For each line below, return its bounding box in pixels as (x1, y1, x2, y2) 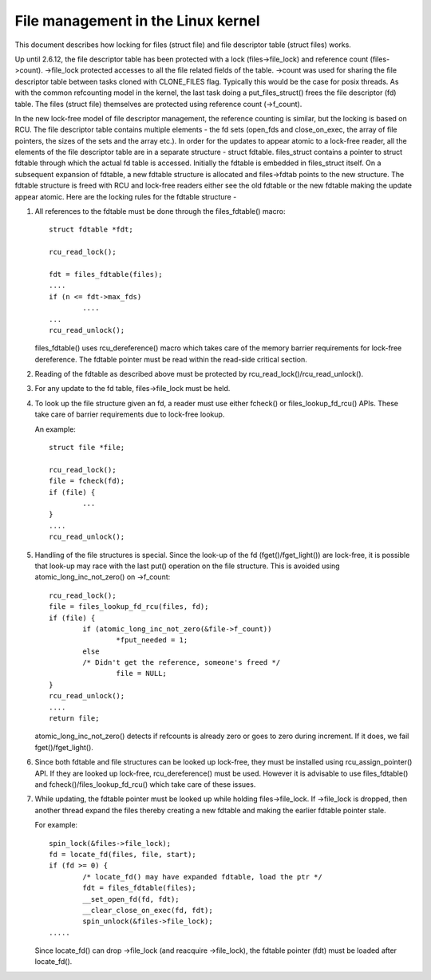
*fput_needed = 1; (116, 635, 188, 645)
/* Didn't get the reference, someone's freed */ (82, 658, 281, 667)
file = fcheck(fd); (49, 476, 125, 486)
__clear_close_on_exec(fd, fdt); (82, 906, 213, 915)
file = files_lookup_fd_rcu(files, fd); (49, 603, 209, 611)
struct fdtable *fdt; (49, 225, 133, 235)
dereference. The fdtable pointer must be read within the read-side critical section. (34, 354, 307, 364)
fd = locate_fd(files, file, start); (49, 850, 197, 859)
